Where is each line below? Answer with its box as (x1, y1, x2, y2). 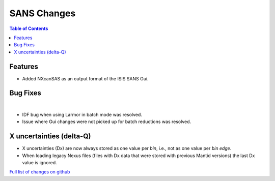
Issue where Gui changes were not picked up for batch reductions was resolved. (22, 118, 191, 125)
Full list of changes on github (9, 169, 70, 175)
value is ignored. (22, 160, 57, 165)
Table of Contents (9, 25, 48, 32)
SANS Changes (9, 8, 76, 19)
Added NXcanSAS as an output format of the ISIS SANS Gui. (22, 75, 149, 81)
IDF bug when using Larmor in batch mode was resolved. (22, 111, 143, 117)
